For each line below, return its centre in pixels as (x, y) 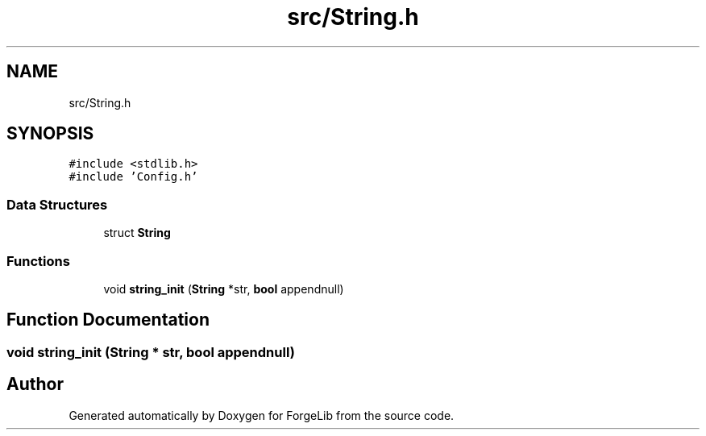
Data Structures (57, 204)
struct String (137, 233)
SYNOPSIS (50, 134)
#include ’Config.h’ (133, 177)
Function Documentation (108, 320)
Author (35, 384)
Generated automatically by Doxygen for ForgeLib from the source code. (262, 415)
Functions (38, 261)
